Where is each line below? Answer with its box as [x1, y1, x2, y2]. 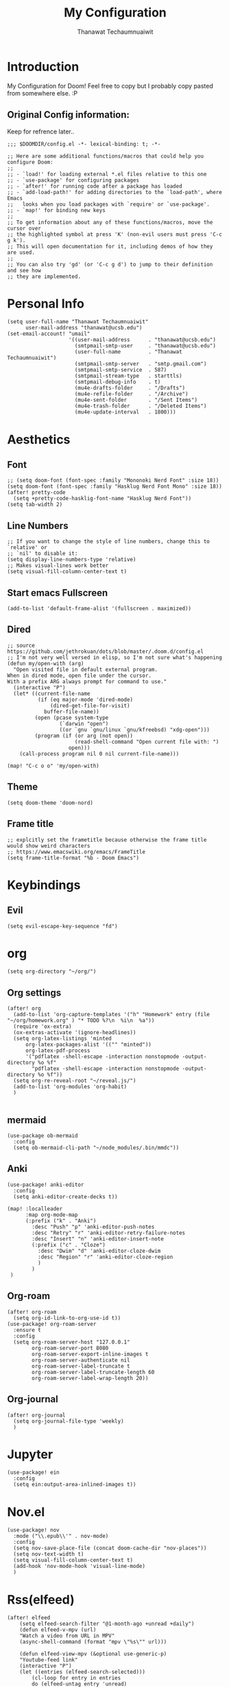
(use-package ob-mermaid [7, 1132, 78, 1139]
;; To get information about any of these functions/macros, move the [7, 219, 213, 226]
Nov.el [7, 1504, 45, 1520]
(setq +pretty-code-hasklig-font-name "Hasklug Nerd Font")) [13, 495, 192, 502]
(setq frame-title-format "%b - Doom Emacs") [7, 855, 139, 861]
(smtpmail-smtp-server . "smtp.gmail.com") [74, 361, 207, 367]
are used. [7, 249, 36, 256]
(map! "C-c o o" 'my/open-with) [7, 762, 99, 769]
